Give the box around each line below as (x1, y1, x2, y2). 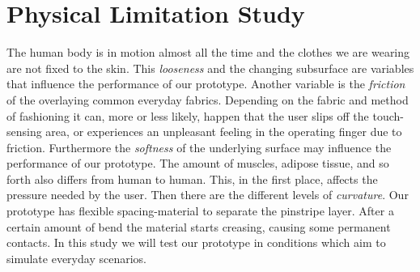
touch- (372, 107, 404, 124)
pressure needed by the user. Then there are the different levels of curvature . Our (6, 186, 409, 203)
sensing (6, 123, 42, 140)
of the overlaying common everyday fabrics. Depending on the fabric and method (6, 91, 409, 108)
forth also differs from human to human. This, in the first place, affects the (6, 170, 378, 187)
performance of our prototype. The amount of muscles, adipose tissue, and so (6, 155, 389, 172)
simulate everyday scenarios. (6, 249, 146, 266)
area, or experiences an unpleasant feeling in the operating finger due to (45, 123, 402, 140)
